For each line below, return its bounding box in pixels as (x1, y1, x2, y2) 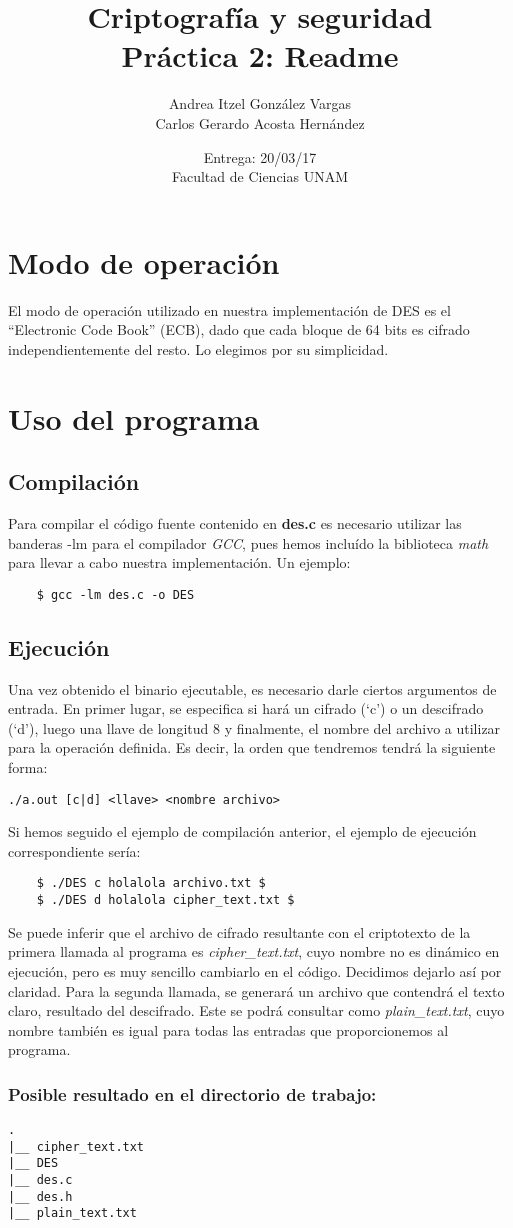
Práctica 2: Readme (121, 35, 399, 76)
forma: (8, 757, 48, 777)
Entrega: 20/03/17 (203, 146, 317, 167)
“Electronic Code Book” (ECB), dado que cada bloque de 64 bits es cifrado (8, 319, 470, 340)
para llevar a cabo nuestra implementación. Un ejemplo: (8, 552, 351, 573)
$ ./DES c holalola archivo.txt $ (36, 876, 266, 891)
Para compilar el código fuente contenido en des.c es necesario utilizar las (8, 512, 462, 533)
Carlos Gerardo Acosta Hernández (155, 112, 365, 133)
